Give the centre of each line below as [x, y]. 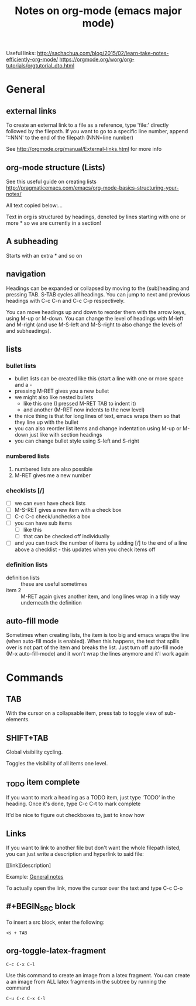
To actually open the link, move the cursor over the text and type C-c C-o [94, 888]
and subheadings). [29, 330]
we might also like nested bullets [54, 397]
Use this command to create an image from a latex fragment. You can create [98, 975]
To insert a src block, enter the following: [55, 922]
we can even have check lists [50, 503]
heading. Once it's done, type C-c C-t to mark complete [73, 804]
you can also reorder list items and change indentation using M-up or [98, 428]
